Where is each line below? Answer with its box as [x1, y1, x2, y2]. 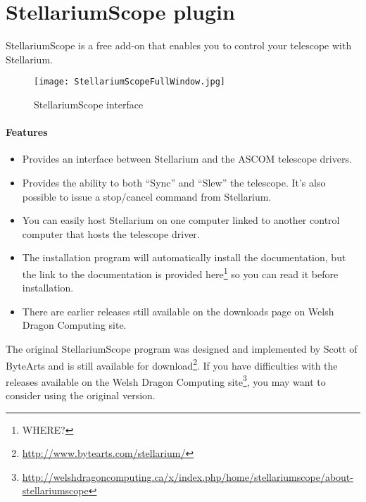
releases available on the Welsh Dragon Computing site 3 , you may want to [6, 372, 326, 389]
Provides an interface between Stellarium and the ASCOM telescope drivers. [22, 151, 352, 166]
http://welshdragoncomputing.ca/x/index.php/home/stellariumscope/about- [22, 469, 353, 484]
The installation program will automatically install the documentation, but [22, 250, 346, 265]
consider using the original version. [6, 388, 156, 403]
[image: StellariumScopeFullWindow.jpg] [34, 77, 226, 87]
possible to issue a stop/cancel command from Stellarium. [22, 189, 272, 203]
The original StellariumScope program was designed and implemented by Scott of [6, 341, 358, 356]
